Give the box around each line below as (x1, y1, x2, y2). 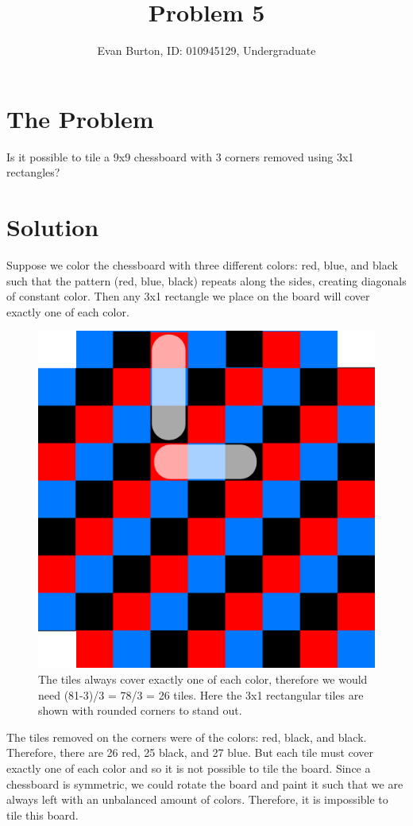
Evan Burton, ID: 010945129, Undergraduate (97, 42, 316, 59)
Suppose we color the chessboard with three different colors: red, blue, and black (6, 256, 398, 273)
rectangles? (6, 164, 60, 180)
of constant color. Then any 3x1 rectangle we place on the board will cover (6, 288, 370, 304)
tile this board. (6, 806, 79, 823)
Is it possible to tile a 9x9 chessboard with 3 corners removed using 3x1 (6, 148, 354, 165)
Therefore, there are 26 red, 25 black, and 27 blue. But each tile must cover (6, 744, 374, 761)
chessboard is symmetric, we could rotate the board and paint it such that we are (6, 775, 403, 792)
